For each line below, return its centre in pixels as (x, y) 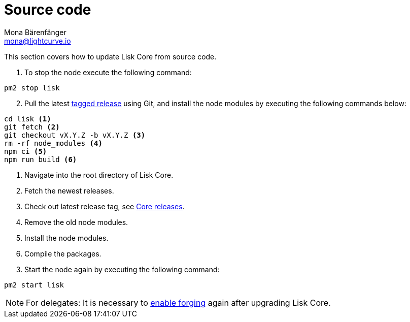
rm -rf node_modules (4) (53, 143)
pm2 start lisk (34, 285)
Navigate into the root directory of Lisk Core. (99, 175)
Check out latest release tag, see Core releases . (105, 206)
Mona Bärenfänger (35, 32)
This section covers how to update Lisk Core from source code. (110, 56)
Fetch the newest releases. (69, 190)
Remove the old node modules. (76, 222)
